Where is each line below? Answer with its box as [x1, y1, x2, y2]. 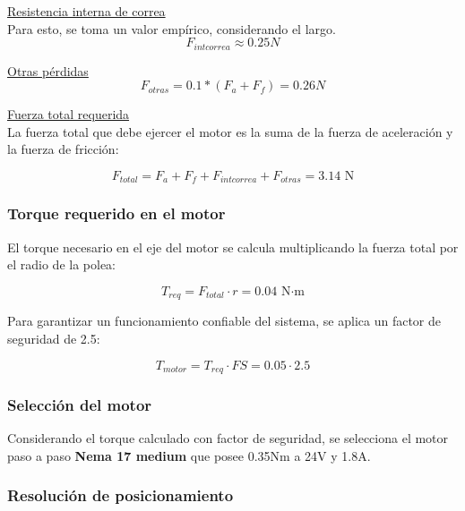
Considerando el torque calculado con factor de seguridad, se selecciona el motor [7, 429, 449, 447]
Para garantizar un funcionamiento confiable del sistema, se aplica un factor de [7, 311, 441, 330]
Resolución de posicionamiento [7, 484, 234, 507]
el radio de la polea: [7, 255, 116, 274]
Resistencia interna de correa [7, 2, 166, 20]
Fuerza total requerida [7, 105, 130, 123]
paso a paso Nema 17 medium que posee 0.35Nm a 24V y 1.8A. [7, 446, 371, 464]
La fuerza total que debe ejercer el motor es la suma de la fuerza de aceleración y [7, 122, 453, 141]
